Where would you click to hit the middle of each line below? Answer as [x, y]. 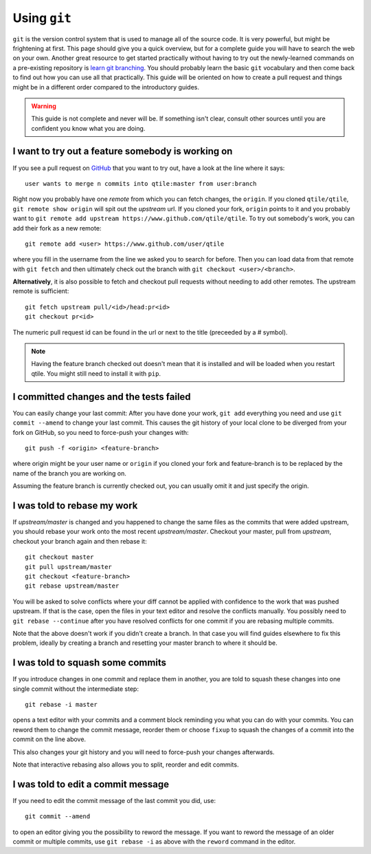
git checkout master [59, 557]
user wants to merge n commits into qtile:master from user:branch [141, 183]
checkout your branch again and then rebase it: [80, 541]
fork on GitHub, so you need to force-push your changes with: [101, 432]
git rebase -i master [61, 704]
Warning [44, 106]
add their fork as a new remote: [57, 228]
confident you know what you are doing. [88, 128]
